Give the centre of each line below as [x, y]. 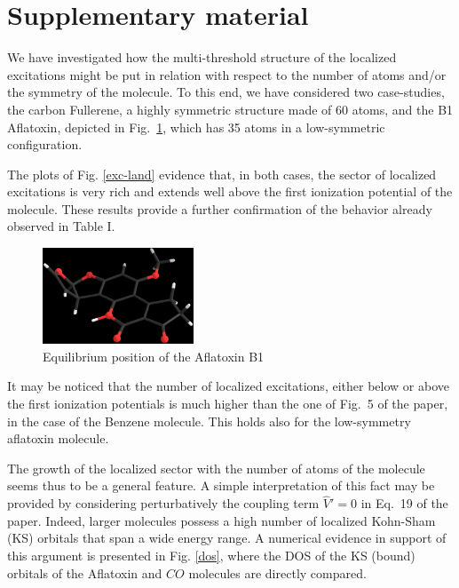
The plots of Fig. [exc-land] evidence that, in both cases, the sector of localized [222, 174]
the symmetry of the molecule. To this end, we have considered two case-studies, [226, 92]
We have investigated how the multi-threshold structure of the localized [202, 57]
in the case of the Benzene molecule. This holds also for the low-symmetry [209, 421]
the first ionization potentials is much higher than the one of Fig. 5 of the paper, [228, 403]
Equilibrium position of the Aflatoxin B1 [154, 356]
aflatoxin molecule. [58, 438]
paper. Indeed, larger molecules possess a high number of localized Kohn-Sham [222, 520]
